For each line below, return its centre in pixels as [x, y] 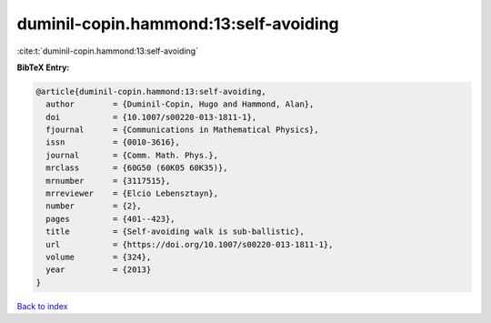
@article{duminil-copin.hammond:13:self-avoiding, [151, 91]
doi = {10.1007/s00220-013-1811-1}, [151, 117]
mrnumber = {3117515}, [108, 181]
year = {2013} [99, 270]
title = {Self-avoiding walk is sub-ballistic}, [175, 232]
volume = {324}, [99, 257]
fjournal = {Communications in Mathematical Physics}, [182, 130]
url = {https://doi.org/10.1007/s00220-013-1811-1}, [190, 244]
